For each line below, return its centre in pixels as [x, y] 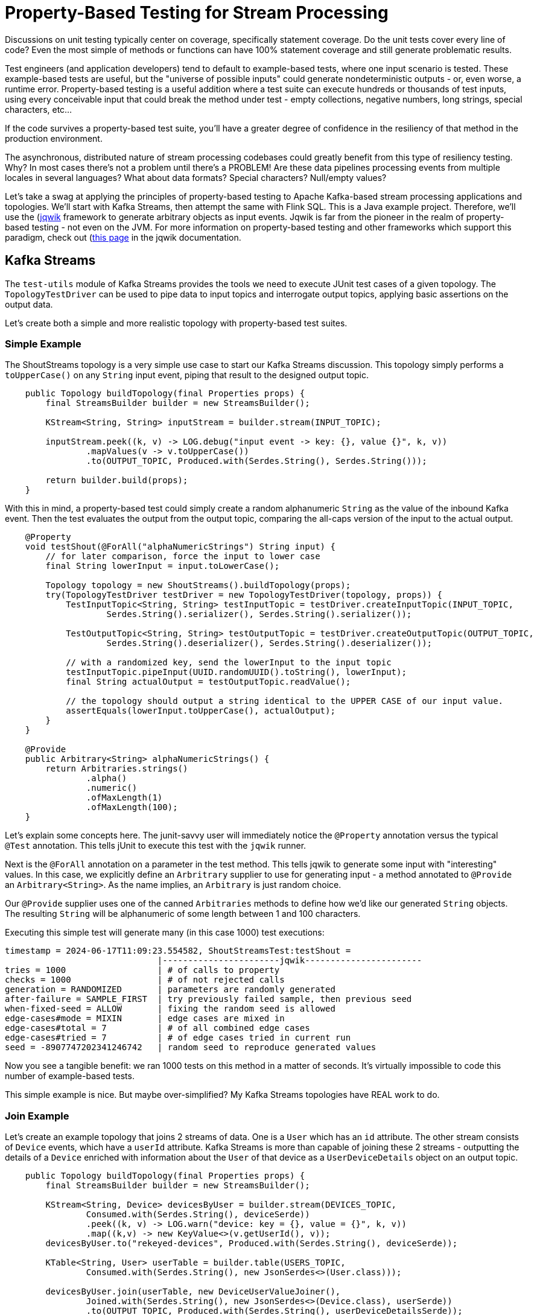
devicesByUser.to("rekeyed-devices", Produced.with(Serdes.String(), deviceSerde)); [252, 1244]
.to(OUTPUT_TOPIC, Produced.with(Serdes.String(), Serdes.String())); [256, 461]
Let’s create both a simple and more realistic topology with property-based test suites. [176, 323]
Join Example [37, 1116]
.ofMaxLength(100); [132, 807]
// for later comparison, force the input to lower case [183, 556]
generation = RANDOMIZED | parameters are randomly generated [170, 990]
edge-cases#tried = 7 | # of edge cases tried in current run [178, 1038]
